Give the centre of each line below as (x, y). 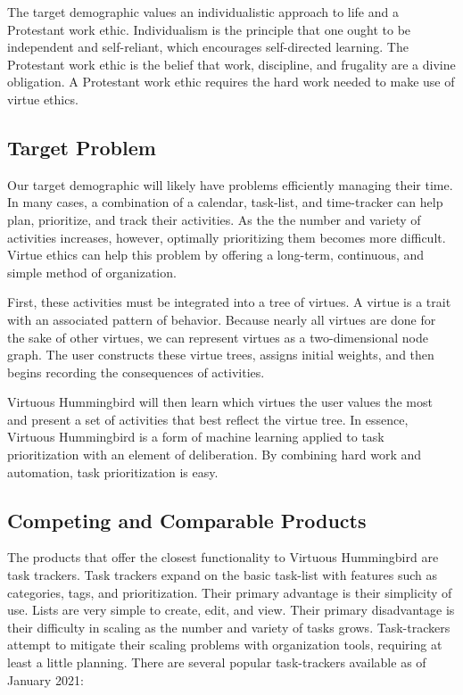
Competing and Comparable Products (187, 520)
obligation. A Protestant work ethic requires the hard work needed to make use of (231, 82)
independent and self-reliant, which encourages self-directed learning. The (208, 47)
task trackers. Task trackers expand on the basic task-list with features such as (222, 575)
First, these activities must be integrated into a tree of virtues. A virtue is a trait (229, 302)
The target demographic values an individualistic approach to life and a (203, 12)
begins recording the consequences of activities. (136, 372)
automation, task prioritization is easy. (113, 472)
